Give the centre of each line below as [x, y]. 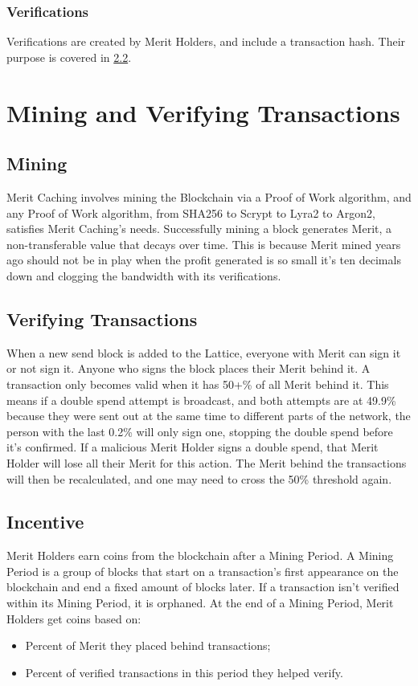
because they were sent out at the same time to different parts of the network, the [209, 416]
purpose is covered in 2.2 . [69, 57]
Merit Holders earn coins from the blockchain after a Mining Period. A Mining [200, 555]
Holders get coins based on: [74, 618]
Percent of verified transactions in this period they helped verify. [184, 672]
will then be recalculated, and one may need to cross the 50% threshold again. [199, 478]
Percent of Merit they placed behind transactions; [148, 645]
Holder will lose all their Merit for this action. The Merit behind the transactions [207, 462]
